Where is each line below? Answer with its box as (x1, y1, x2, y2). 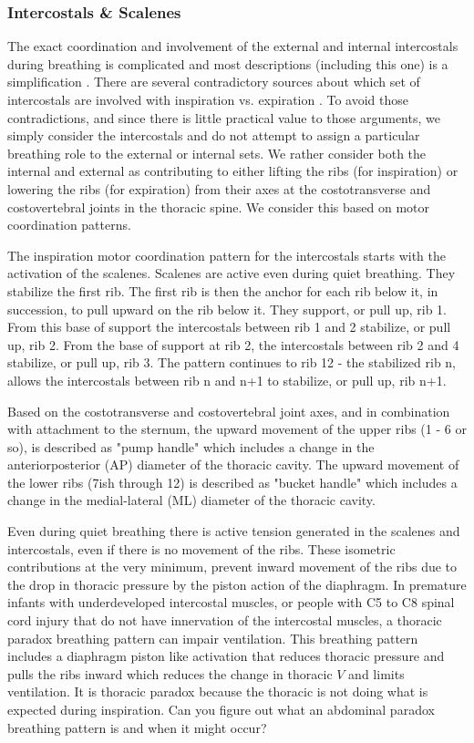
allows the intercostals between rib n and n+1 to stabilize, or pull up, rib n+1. (7, 370, 447, 389)
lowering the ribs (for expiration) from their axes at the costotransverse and (7, 179, 431, 198)
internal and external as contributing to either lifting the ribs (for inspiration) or (7, 161, 459, 181)
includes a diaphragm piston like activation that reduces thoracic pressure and (7, 646, 445, 666)
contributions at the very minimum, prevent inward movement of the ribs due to (7, 557, 458, 576)
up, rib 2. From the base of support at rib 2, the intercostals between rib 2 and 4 (7, 335, 459, 354)
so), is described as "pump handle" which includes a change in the (7, 437, 375, 456)
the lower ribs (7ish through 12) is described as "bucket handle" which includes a (7, 472, 458, 491)
